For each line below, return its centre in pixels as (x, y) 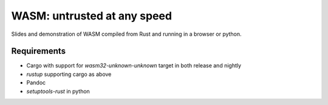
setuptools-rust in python (58, 91)
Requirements (39, 51)
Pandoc (36, 83)
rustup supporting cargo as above (69, 74)
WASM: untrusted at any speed (92, 16)
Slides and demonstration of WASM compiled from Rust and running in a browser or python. (127, 34)
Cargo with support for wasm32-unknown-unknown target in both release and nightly (134, 66)
